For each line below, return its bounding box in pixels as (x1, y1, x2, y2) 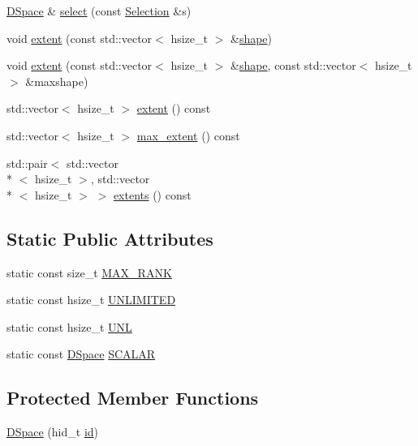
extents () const (113, 186, 192, 203)
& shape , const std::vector (230, 57, 356, 74)
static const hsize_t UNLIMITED (6, 291, 176, 308)
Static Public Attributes (6, 225, 213, 251)
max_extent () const (136, 127, 240, 144)
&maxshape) (25, 72, 88, 89)
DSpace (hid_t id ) (6, 423, 99, 440)
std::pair (6, 154, 48, 171)
